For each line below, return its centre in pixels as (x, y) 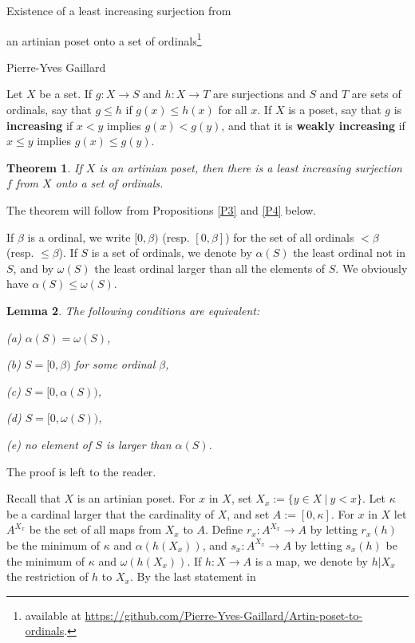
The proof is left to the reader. (81, 471)
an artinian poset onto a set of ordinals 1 (104, 39)
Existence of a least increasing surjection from (119, 10)
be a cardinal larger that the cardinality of (110, 513)
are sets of (376, 94)
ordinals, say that (49, 110)
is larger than (138, 444)
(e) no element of (49, 444)
